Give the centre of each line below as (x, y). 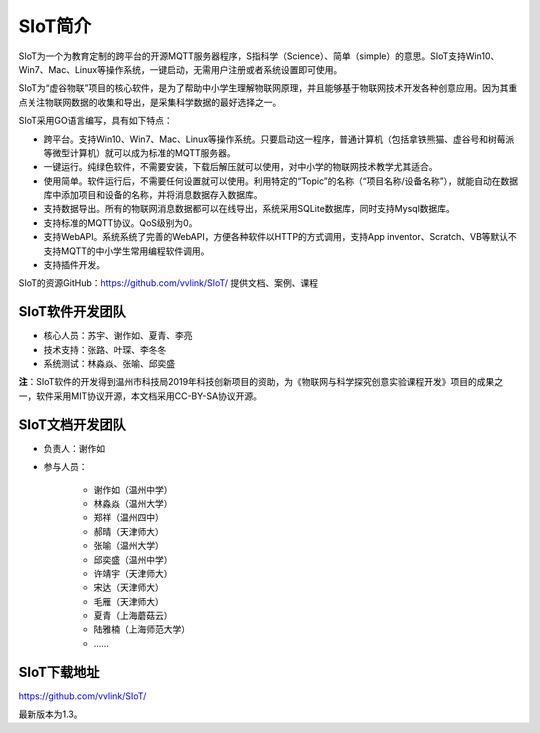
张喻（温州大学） (128, 546)
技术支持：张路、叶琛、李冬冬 (105, 349)
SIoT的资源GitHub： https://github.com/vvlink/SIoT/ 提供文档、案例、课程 (168, 283)
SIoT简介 (55, 26)
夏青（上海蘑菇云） (133, 616)
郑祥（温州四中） (128, 517)
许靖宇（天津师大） (133, 573)
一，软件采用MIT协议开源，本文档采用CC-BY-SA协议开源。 (140, 396)
